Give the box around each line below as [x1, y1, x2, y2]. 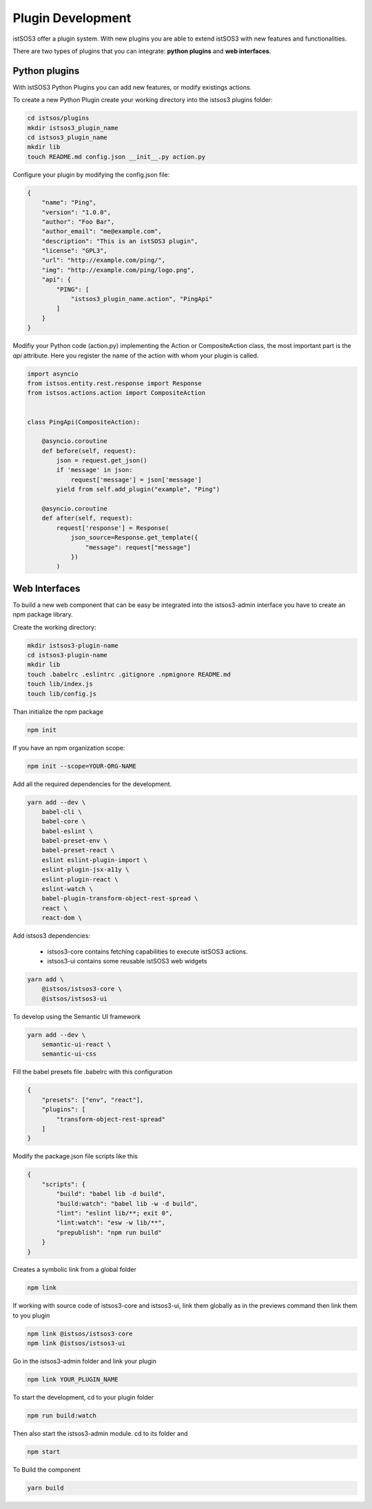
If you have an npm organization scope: [12, 743, 125, 752]
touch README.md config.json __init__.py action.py [27, 152, 206, 161]
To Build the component [12, 1466, 81, 1474]
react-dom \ [41, 914, 83, 922]
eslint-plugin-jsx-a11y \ [41, 865, 130, 874]
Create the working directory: [12, 623, 96, 631]
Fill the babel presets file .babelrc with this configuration [12, 1068, 172, 1076]
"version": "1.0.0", [41, 208, 112, 216]
